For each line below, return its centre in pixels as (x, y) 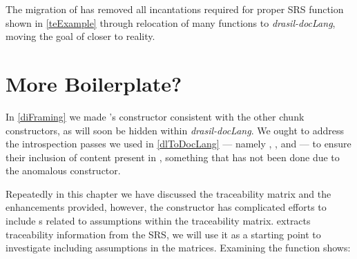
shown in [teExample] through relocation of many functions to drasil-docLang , (171, 22)
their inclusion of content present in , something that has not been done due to (173, 157)
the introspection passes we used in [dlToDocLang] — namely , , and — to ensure (178, 144)
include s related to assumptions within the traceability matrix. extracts (158, 221)
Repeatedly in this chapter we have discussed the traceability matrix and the (168, 193)
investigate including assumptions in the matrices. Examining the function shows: (178, 248)
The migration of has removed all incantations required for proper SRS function (175, 9)
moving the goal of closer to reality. (80, 36)
